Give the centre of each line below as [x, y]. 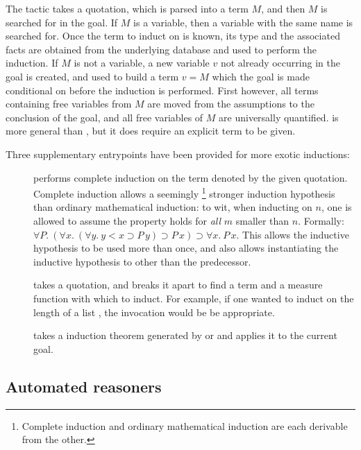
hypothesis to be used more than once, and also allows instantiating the [186, 248]
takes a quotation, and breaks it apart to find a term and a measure [178, 285]
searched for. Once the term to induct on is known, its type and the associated [173, 36]
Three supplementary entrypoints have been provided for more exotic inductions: [178, 154]
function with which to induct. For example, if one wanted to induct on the [194, 298]
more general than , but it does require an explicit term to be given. [151, 131]
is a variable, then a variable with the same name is [243, 22]
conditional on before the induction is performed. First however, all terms [162, 90]
